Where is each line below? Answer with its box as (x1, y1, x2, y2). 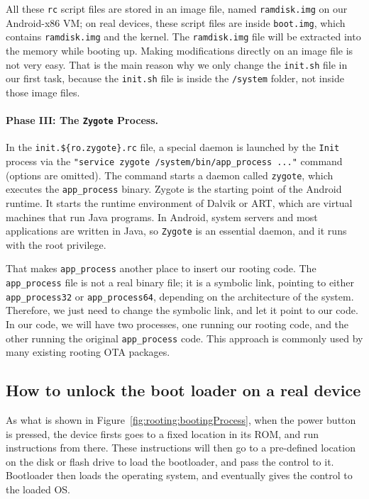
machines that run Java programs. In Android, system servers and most (6, 209, 318, 224)
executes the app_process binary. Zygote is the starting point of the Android (6, 181, 342, 196)
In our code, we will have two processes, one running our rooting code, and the (6, 316, 349, 331)
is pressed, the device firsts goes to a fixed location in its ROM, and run (6, 426, 319, 441)
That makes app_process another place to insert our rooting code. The (6, 261, 316, 276)
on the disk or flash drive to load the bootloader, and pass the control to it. (6, 454, 334, 469)
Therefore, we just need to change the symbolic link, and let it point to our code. (6, 303, 358, 318)
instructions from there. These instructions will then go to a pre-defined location (6, 440, 356, 455)
